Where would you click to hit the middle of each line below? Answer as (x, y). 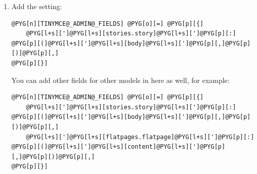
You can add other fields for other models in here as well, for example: (120, 80)
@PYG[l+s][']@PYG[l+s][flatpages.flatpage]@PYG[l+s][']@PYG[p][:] (140, 137)
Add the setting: (37, 6)
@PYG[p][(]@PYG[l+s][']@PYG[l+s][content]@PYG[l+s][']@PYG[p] (118, 147)
